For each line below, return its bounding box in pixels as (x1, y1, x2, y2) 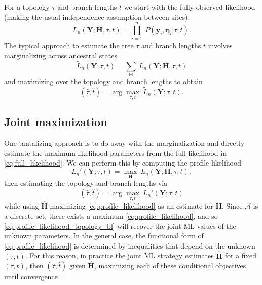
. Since (222, 200, 243, 211)
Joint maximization (4, 114, 107, 130)
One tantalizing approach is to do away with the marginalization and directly (4, 138, 245, 148)
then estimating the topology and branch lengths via (4, 178, 168, 188)
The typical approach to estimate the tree (4, 40, 134, 51)
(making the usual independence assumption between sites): (4, 11, 190, 22)
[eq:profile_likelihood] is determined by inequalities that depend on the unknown (4, 240, 255, 251)
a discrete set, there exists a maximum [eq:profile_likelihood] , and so (4, 210, 218, 221)
